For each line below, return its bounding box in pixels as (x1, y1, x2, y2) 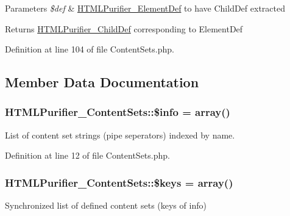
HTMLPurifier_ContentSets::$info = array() (5, 104, 230, 120)
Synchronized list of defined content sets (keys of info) (5, 199, 207, 212)
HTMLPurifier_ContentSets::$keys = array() (5, 175, 233, 190)
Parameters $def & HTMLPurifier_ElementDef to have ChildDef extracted (5, 2, 285, 14)
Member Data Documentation (5, 73, 199, 92)
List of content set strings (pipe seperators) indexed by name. (5, 128, 235, 141)
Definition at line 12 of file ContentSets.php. (5, 149, 170, 162)
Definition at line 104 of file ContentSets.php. (5, 43, 174, 56)
